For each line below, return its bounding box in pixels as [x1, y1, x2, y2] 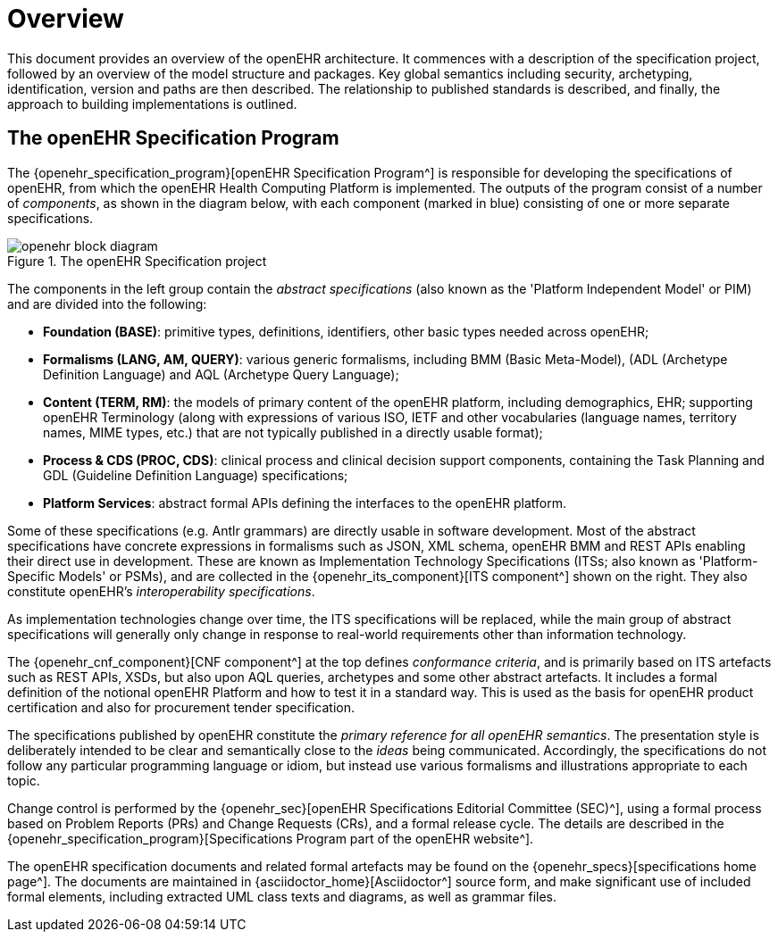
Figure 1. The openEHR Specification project [7, 253, 267, 269]
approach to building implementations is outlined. [7, 96, 297, 112]
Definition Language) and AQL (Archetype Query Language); [43, 366, 399, 382]
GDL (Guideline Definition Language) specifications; [43, 467, 348, 483]
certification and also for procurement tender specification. [7, 699, 356, 715]
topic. [7, 772, 40, 788]
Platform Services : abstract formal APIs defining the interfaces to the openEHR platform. [43, 494, 566, 511]
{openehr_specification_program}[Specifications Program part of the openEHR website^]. [7, 830, 534, 846]
